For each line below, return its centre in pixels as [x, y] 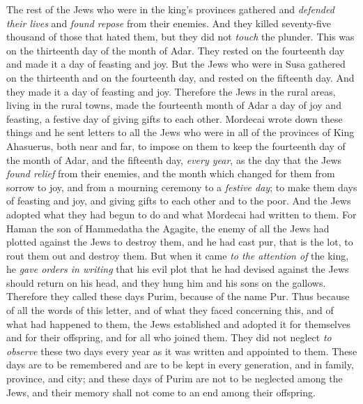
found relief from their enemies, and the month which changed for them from [171, 173]
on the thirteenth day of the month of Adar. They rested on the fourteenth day [176, 50]
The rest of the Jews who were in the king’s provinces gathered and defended [170, 9]
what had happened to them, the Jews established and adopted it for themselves [178, 323]
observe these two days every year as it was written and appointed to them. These [182, 351]
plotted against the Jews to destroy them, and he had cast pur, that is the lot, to [180, 242]
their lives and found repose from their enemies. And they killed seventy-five [169, 23]
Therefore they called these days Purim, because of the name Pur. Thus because [178, 296]
